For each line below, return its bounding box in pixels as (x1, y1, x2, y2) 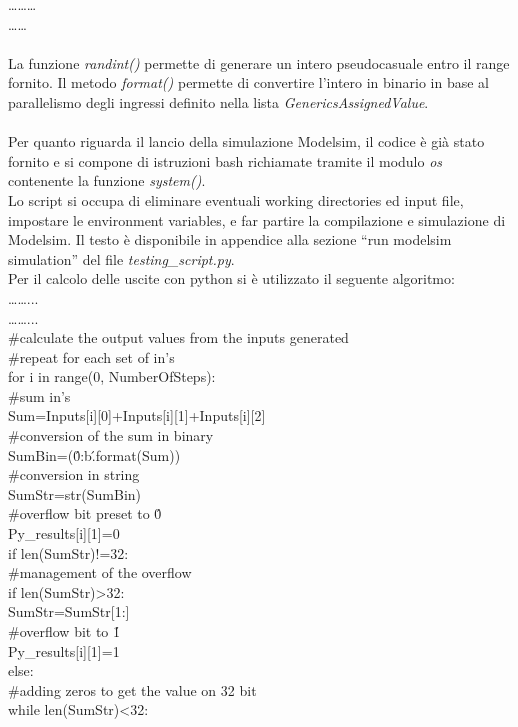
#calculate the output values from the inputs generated (8, 327, 349, 348)
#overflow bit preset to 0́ (8, 503, 162, 524)
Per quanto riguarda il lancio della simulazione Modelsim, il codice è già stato (8, 131, 485, 152)
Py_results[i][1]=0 (8, 523, 120, 544)
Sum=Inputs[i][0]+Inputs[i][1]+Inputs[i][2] (8, 405, 266, 426)
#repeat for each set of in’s (8, 346, 175, 367)
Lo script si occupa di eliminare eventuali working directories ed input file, (8, 189, 464, 210)
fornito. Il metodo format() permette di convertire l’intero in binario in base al (8, 72, 489, 93)
